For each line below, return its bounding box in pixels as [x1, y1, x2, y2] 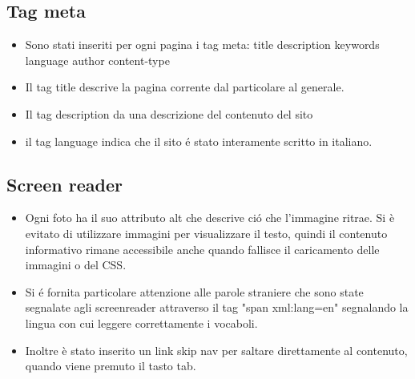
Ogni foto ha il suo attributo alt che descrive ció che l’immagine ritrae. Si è [25, 209, 395, 226]
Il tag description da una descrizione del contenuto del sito [25, 105, 313, 122]
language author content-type [25, 51, 170, 68]
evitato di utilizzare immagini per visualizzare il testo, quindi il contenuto [25, 224, 388, 241]
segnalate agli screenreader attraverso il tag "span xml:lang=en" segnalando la [25, 299, 409, 316]
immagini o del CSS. [25, 256, 127, 273]
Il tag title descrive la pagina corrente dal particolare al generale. [25, 79, 344, 95]
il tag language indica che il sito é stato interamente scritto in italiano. [25, 132, 373, 149]
